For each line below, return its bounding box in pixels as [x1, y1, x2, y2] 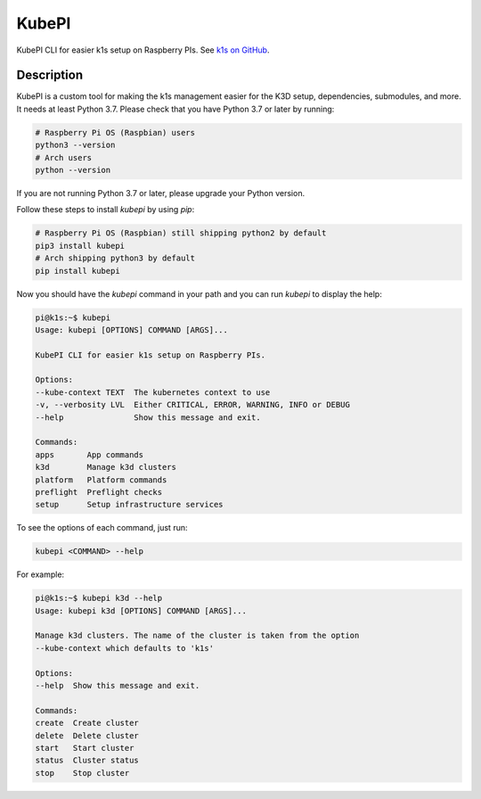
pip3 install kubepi [35, 241, 125, 251]
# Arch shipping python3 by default [35, 253, 196, 263]
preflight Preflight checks [35, 487, 163, 497]
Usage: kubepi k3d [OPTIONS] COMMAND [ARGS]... [35, 605, 247, 615]
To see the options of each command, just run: [16, 523, 188, 533]
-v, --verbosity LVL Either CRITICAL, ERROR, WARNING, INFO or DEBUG [35, 399, 351, 410]
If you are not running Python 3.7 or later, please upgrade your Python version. [16, 187, 306, 198]
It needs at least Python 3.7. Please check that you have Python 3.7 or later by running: [16, 103, 335, 114]
